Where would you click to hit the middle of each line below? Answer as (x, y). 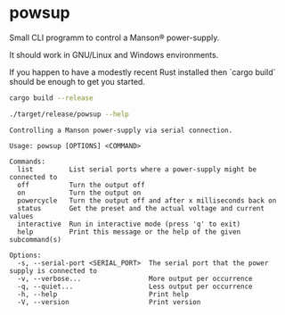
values (21, 216)
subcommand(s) (36, 239)
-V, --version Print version (109, 302)
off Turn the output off (81, 185)
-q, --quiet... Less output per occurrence (135, 286)
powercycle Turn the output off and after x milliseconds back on (147, 200)
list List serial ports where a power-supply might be (137, 169)
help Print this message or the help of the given (129, 232)
